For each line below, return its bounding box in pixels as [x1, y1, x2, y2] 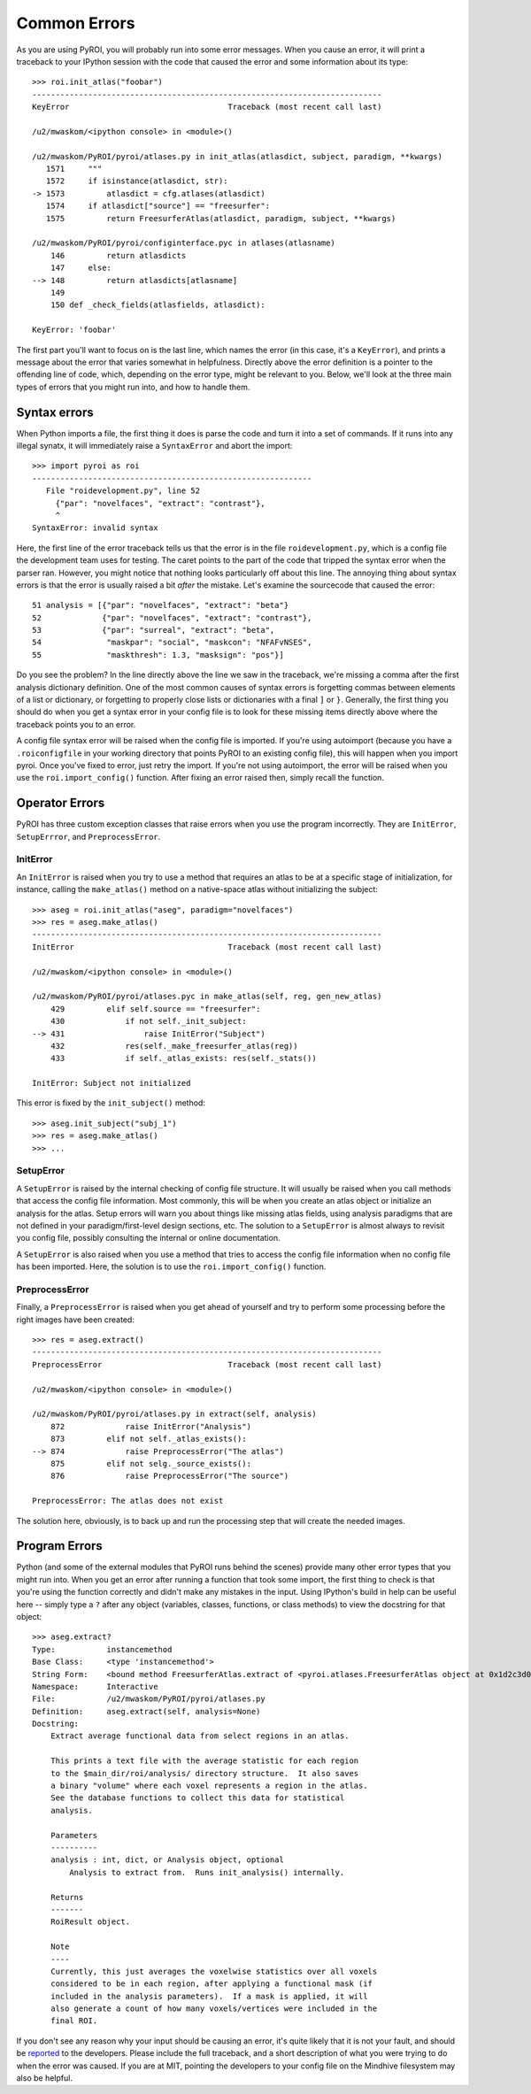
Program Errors [16, 1538, 104, 1553]
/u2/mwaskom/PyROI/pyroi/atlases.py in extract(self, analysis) [32, 1409, 318, 1420]
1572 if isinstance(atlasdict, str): [45, 176, 229, 186]
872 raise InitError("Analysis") [50, 1421, 252, 1431]
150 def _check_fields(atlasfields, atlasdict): [50, 300, 265, 310]
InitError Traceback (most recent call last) [32, 942, 382, 951]
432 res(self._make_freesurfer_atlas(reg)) [50, 1041, 298, 1051]
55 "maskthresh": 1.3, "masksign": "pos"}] [32, 650, 285, 659]
